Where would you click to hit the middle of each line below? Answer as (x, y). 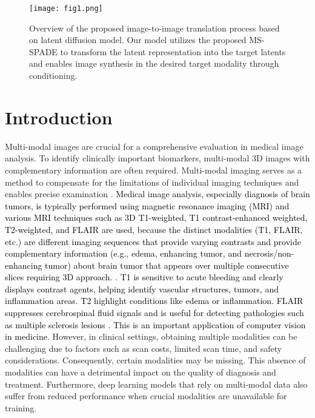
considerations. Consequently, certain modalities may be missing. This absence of (155, 360)
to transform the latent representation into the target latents (173, 51)
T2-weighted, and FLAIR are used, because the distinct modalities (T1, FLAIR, (154, 229)
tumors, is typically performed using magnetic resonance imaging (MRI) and (147, 205)
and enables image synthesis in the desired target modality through (154, 63)
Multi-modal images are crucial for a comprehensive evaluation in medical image (154, 146)
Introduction (59, 117)
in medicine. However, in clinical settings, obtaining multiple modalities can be (151, 336)
